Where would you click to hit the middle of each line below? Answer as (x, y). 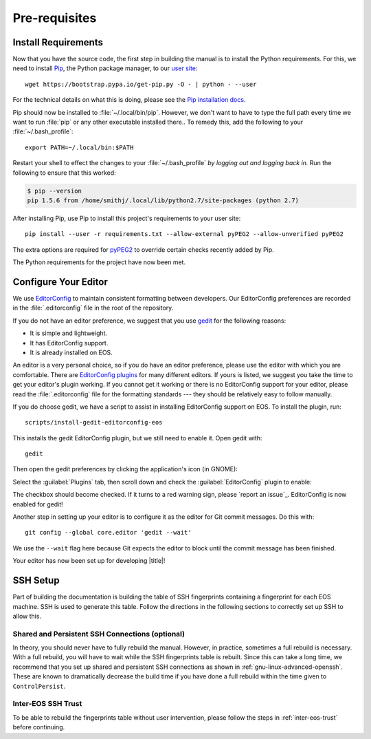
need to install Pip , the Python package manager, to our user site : (105, 68)
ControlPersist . (39, 686)
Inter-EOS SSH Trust (47, 704)
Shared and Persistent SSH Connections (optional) (99, 634)
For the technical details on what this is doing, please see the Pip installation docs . (129, 100)
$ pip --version (55, 191)
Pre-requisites (55, 18)
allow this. (27, 616)
